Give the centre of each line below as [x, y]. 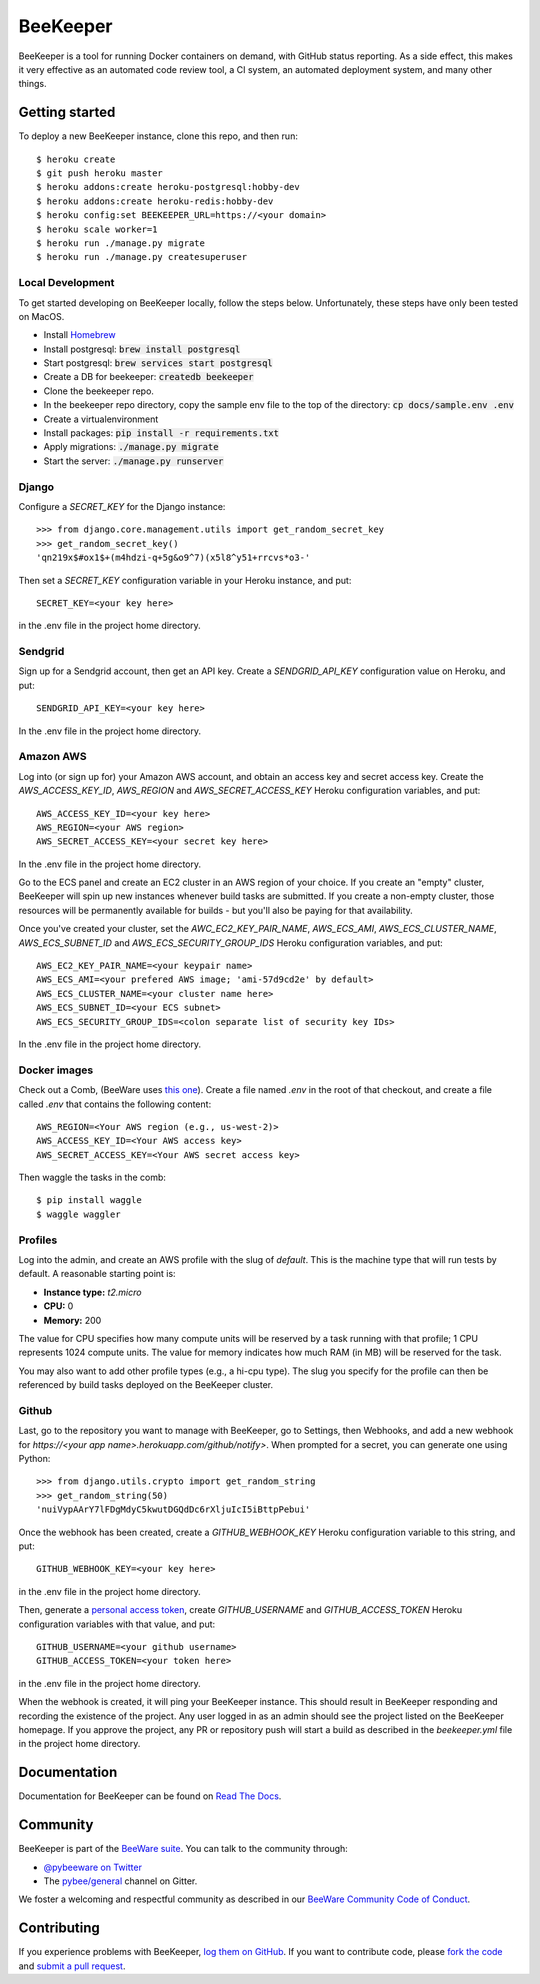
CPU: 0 [58, 1306]
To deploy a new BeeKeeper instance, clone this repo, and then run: [158, 136]
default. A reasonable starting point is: [97, 1274]
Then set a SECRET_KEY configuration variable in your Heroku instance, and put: [185, 580]
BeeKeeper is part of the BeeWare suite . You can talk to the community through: [183, 1849]
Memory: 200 [72, 1320]
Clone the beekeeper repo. [99, 391]
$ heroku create [76, 159]
